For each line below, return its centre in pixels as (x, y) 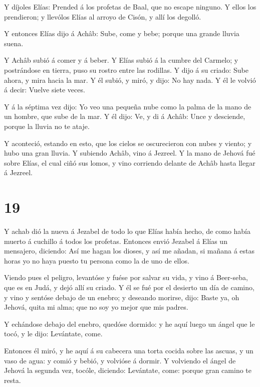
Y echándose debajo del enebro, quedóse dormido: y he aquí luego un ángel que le (129, 324)
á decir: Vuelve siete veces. (45, 90)
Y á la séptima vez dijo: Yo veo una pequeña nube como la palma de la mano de (128, 106)
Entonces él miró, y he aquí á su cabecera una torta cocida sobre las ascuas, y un (129, 350)
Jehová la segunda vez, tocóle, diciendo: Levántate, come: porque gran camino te (128, 370)
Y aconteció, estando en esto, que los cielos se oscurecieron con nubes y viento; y (128, 143)
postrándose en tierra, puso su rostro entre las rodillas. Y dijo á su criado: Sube (126, 70)
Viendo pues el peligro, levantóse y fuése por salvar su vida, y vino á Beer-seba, (126, 277)
